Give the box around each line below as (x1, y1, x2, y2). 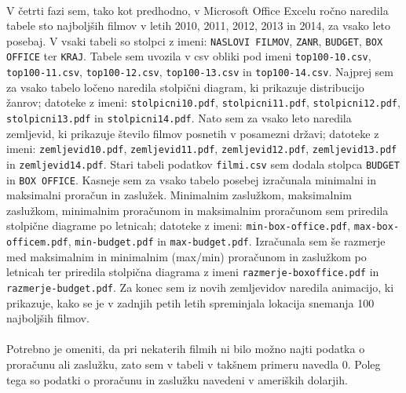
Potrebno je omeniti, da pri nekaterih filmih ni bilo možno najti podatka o (6, 340, 365, 357)
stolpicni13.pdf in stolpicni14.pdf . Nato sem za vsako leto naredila (6, 110, 352, 126)
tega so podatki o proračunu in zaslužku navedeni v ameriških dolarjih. (6, 371, 348, 388)
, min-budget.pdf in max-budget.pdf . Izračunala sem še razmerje (68, 233, 386, 249)
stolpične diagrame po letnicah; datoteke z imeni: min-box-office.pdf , (6, 217, 351, 234)
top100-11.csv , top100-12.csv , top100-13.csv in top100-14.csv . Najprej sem (6, 64, 393, 80)
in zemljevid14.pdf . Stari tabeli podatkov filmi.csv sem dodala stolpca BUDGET (6, 155, 400, 172)
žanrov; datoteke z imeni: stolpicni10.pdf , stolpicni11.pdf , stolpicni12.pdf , (6, 94, 401, 111)
